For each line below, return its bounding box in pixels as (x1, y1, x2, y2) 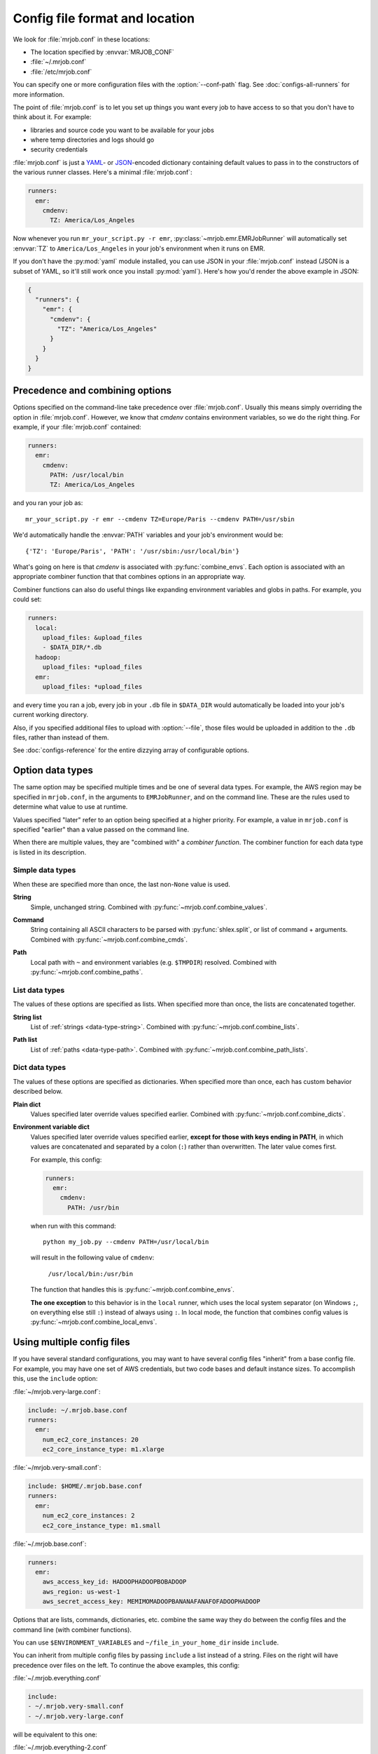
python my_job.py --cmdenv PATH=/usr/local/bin (43, 1238, 209, 1246)
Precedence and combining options (13, 384, 171, 396)
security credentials (30, 145, 88, 154)
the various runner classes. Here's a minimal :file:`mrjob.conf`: (13, 168, 192, 177)
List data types (13, 985, 65, 995)
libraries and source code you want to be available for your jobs (30, 126, 215, 134)
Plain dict (13, 1100, 41, 1109)
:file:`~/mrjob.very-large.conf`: (13, 1387, 101, 1395)
